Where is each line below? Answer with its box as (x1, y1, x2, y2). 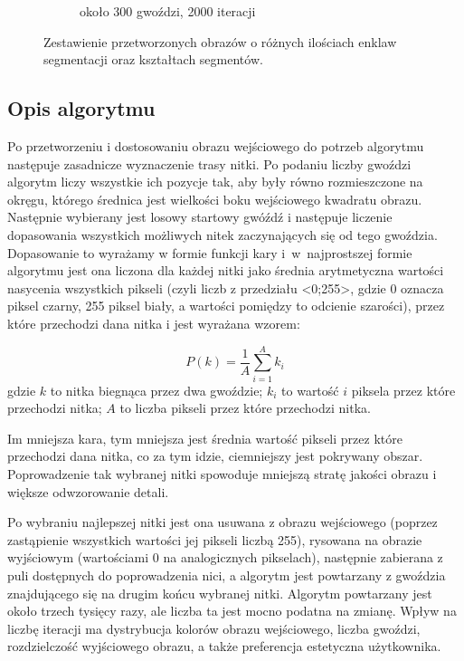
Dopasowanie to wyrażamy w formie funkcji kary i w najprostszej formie (7, 243, 412, 262)
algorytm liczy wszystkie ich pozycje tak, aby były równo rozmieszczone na (7, 172, 423, 191)
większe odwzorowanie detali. (7, 482, 169, 501)
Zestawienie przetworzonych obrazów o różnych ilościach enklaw (43, 32, 397, 51)
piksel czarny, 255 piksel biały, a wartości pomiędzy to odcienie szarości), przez (7, 296, 445, 315)
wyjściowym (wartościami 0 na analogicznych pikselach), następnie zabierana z (7, 548, 443, 567)
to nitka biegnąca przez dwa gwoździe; (50, 380, 263, 399)
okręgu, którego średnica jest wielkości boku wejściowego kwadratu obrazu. (7, 189, 422, 208)
